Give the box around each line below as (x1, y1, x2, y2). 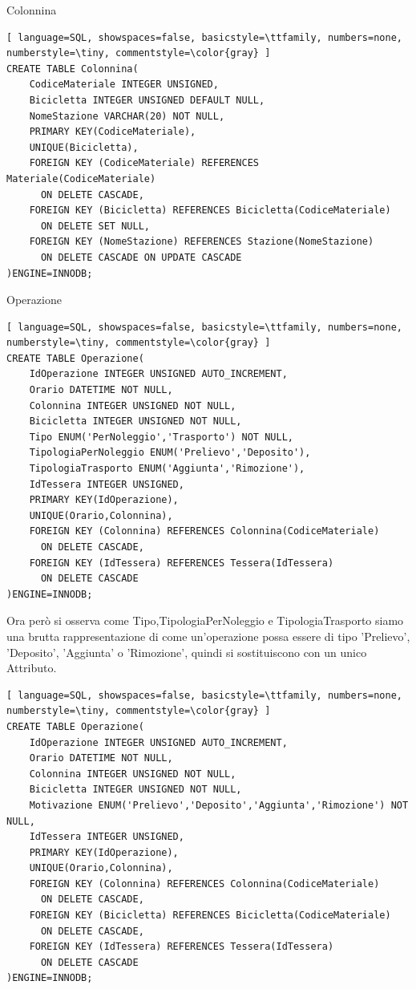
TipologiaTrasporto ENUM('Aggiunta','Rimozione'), (29, 463, 305, 475)
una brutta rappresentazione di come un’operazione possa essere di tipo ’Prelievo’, (6, 627, 410, 644)
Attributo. (6, 659, 57, 676)
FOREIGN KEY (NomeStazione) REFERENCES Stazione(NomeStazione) (29, 236, 374, 248)
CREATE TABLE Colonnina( (6, 63, 139, 75)
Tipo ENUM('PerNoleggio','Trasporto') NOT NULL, (29, 431, 293, 443)
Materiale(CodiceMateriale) (6, 172, 156, 184)
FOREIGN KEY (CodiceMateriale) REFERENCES (29, 157, 259, 169)
